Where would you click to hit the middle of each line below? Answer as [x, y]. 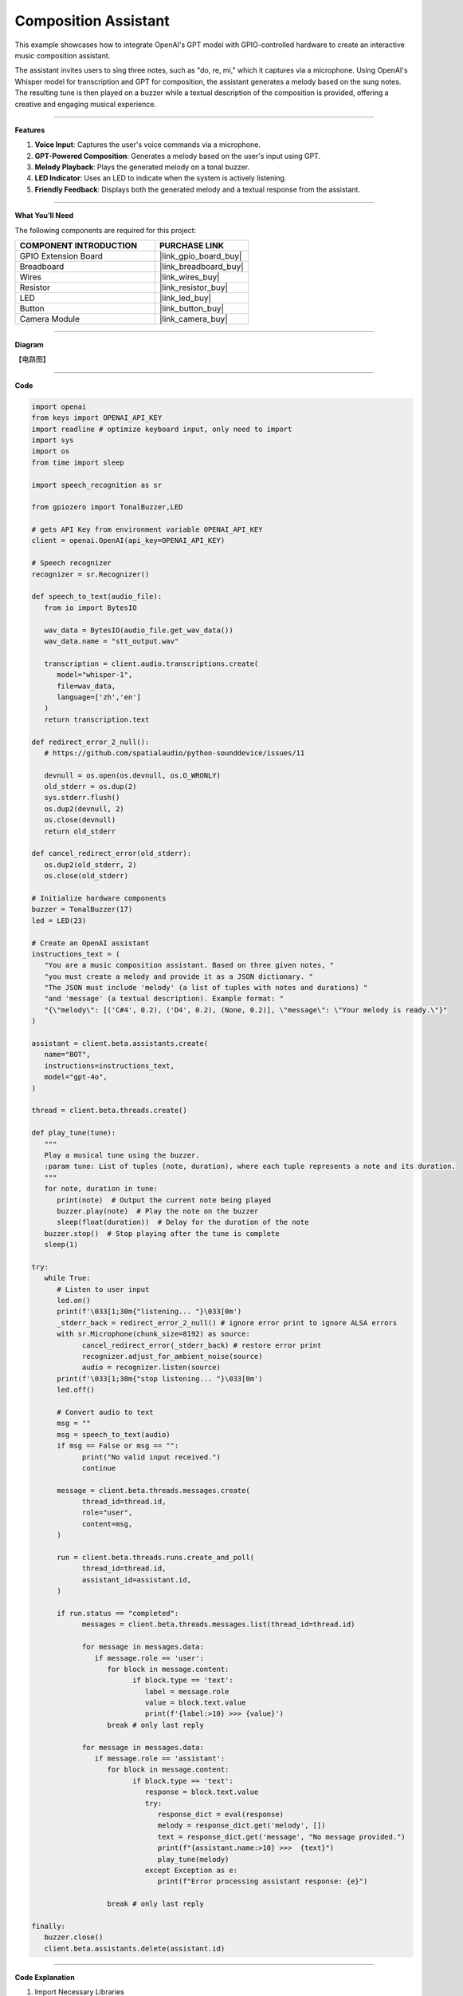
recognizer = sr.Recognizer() [90, 574]
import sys [53, 440]
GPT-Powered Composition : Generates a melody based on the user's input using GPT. [178, 156]
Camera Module [49, 319]
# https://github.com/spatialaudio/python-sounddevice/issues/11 [175, 753]
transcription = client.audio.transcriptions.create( [151, 663]
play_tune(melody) [193, 1859]
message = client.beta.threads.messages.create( [153, 1490]
